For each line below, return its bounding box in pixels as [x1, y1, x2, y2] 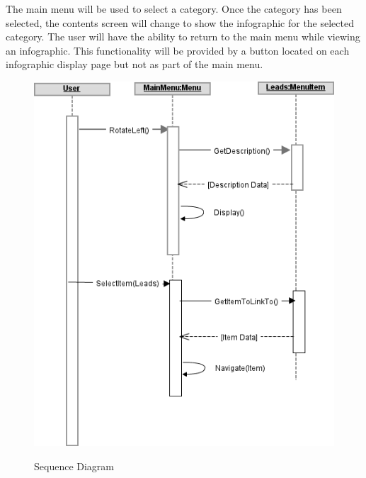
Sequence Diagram [34, 458, 115, 473]
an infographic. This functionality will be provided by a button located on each [6, 43, 350, 57]
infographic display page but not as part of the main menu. [6, 57, 263, 72]
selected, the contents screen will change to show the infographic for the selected [6, 15, 354, 30]
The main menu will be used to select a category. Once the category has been [6, 1, 342, 16]
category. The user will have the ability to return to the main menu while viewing [6, 29, 360, 44]
